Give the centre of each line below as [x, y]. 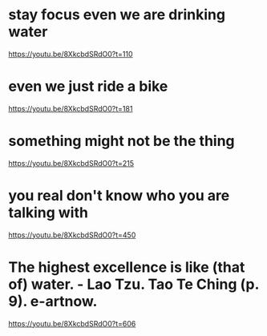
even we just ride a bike [88, 87]
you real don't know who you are [119, 196]
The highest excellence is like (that [127, 267]
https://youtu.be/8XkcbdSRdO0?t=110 [71, 54]
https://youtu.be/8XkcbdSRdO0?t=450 [72, 235]
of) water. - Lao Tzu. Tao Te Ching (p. [133, 284]
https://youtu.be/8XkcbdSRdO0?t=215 [71, 163]
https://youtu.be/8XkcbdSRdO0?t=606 [72, 323]
